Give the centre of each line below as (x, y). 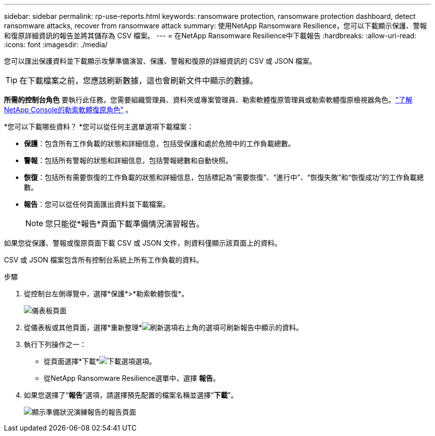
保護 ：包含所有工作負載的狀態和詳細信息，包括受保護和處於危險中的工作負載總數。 (159, 143)
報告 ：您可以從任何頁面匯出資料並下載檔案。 (97, 204)
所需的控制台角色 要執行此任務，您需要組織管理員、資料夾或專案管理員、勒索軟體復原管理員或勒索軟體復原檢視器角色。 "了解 (208, 100)
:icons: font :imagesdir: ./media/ (56, 44)
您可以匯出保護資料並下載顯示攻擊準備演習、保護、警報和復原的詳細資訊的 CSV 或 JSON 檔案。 (160, 61)
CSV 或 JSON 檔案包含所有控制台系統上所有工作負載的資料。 (104, 260)
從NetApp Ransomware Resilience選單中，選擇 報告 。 (132, 378)
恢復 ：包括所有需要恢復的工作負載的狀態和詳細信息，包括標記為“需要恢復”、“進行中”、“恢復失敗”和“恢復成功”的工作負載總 (224, 177)
